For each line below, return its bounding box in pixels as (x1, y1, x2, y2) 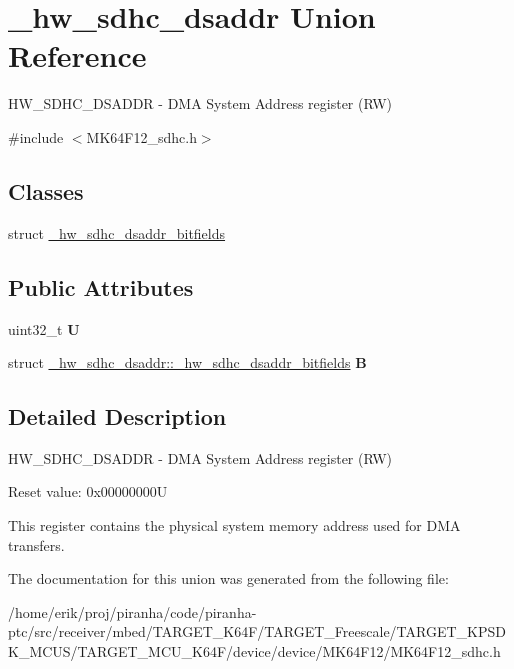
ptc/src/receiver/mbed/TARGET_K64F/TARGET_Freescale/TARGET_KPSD (8, 621, 506, 642)
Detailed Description (8, 401, 227, 432)
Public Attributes (8, 271, 194, 302)
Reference (8, 35, 147, 76)
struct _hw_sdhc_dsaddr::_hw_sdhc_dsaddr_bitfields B (8, 352, 367, 373)
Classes (8, 175, 84, 206)
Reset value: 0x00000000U (8, 481, 168, 502)
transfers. (8, 534, 65, 555)
